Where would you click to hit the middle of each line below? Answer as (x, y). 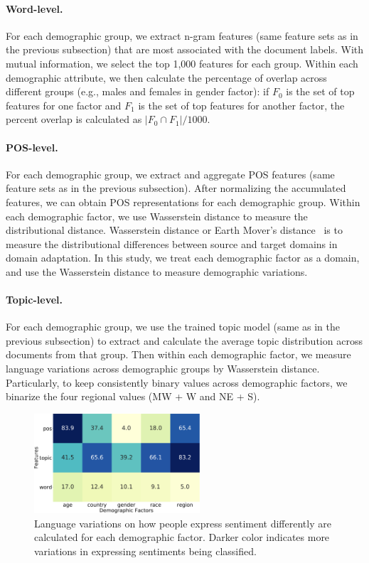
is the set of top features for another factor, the (241, 105)
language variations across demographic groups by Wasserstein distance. (163, 369)
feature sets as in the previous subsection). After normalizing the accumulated (176, 188)
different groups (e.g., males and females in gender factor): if (138, 91)
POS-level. (32, 147)
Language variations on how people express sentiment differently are (183, 523)
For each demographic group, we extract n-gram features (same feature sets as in (182, 35)
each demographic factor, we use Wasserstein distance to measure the (157, 216)
